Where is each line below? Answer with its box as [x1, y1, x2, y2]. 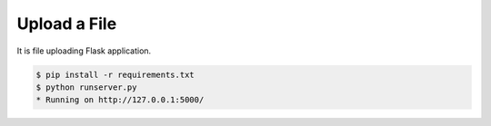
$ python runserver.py [35, 82, 137, 92]
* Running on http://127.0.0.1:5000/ [35, 95, 205, 105]
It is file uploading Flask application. [16, 45, 152, 56]
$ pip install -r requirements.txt [35, 69, 195, 80]
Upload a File [16, 14, 117, 34]
